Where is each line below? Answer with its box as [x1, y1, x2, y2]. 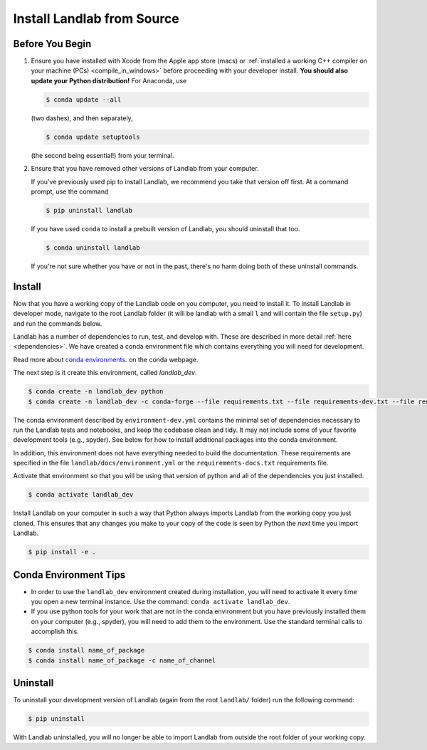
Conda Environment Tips [13, 569, 126, 581]
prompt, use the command [31, 187, 109, 196]
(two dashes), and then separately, [31, 114, 133, 122]
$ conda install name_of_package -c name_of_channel [28, 656, 216, 665]
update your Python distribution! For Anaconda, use [31, 76, 187, 85]
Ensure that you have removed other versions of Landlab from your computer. [31, 164, 259, 173]
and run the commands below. [13, 319, 102, 327]
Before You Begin [13, 38, 92, 50]
